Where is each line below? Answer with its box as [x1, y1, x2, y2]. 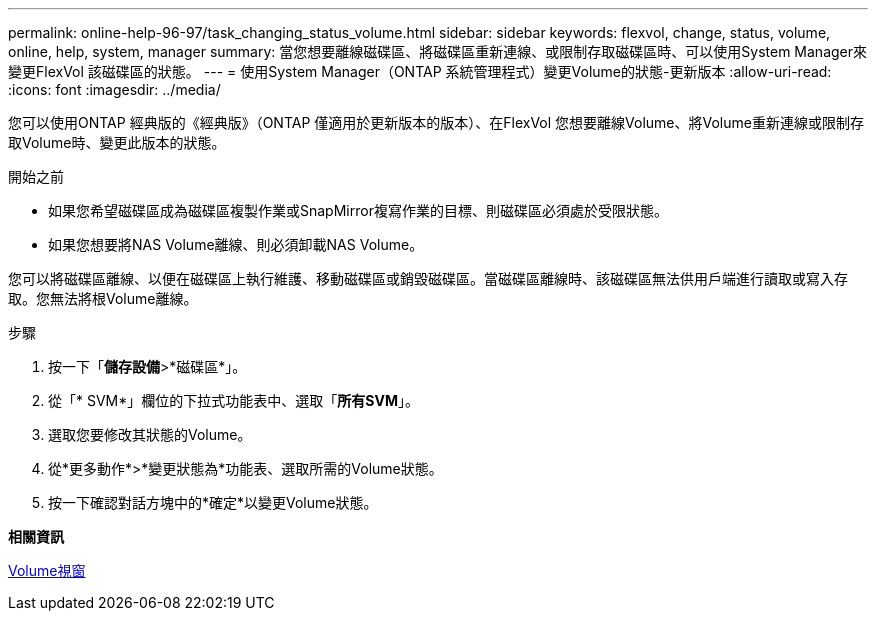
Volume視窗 [8, 562, 86, 579]
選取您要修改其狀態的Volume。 [48, 426, 252, 443]
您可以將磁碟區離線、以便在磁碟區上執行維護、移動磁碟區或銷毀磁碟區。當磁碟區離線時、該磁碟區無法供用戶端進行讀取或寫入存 [8, 270, 848, 287]
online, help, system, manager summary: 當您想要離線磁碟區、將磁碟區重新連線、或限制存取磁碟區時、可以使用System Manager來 [8, 43, 868, 60]
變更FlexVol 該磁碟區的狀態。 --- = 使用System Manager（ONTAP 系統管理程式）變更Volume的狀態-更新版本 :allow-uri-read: [8, 63, 832, 80]
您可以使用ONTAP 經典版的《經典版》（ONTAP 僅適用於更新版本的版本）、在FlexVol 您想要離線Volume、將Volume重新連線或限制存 [8, 114, 864, 131]
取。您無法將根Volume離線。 [8, 290, 198, 307]
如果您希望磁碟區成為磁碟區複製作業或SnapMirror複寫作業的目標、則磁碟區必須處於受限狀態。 [48, 202, 668, 219]
